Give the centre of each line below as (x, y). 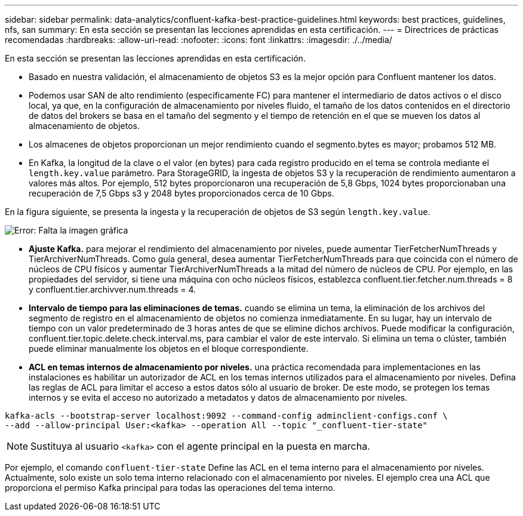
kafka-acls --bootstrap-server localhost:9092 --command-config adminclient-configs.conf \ (226, 416)
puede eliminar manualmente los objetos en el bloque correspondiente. (169, 348)
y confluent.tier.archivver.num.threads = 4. (113, 289)
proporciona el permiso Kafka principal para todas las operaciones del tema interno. (170, 488)
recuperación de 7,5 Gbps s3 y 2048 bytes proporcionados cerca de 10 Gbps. (181, 193)
